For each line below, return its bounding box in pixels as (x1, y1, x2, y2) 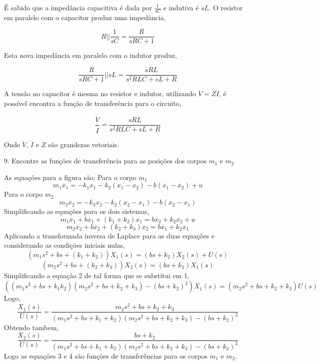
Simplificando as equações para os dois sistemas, (4, 206, 149, 216)
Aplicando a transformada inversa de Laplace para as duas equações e (4, 230, 215, 240)
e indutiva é (163, 2, 199, 12)
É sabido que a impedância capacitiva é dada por (4, 2, 152, 12)
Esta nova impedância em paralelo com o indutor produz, (4, 50, 177, 60)
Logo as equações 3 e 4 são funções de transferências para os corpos (4, 350, 207, 361)
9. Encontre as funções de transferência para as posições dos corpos (4, 156, 207, 166)
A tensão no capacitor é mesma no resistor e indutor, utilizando (4, 88, 196, 99)
